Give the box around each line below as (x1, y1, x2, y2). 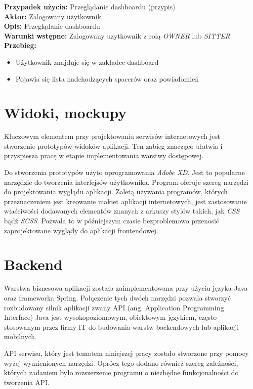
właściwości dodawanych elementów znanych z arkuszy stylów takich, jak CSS (4, 206, 240, 216)
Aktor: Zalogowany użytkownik (4, 11, 101, 21)
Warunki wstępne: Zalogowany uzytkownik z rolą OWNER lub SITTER (4, 30, 230, 41)
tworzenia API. (4, 377, 50, 387)
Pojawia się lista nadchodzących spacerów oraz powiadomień (15, 73, 199, 84)
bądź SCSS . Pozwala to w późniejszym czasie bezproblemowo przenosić (4, 216, 219, 226)
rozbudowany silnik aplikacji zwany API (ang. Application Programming (4, 302, 224, 312)
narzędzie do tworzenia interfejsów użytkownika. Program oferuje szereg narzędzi (4, 176, 249, 187)
